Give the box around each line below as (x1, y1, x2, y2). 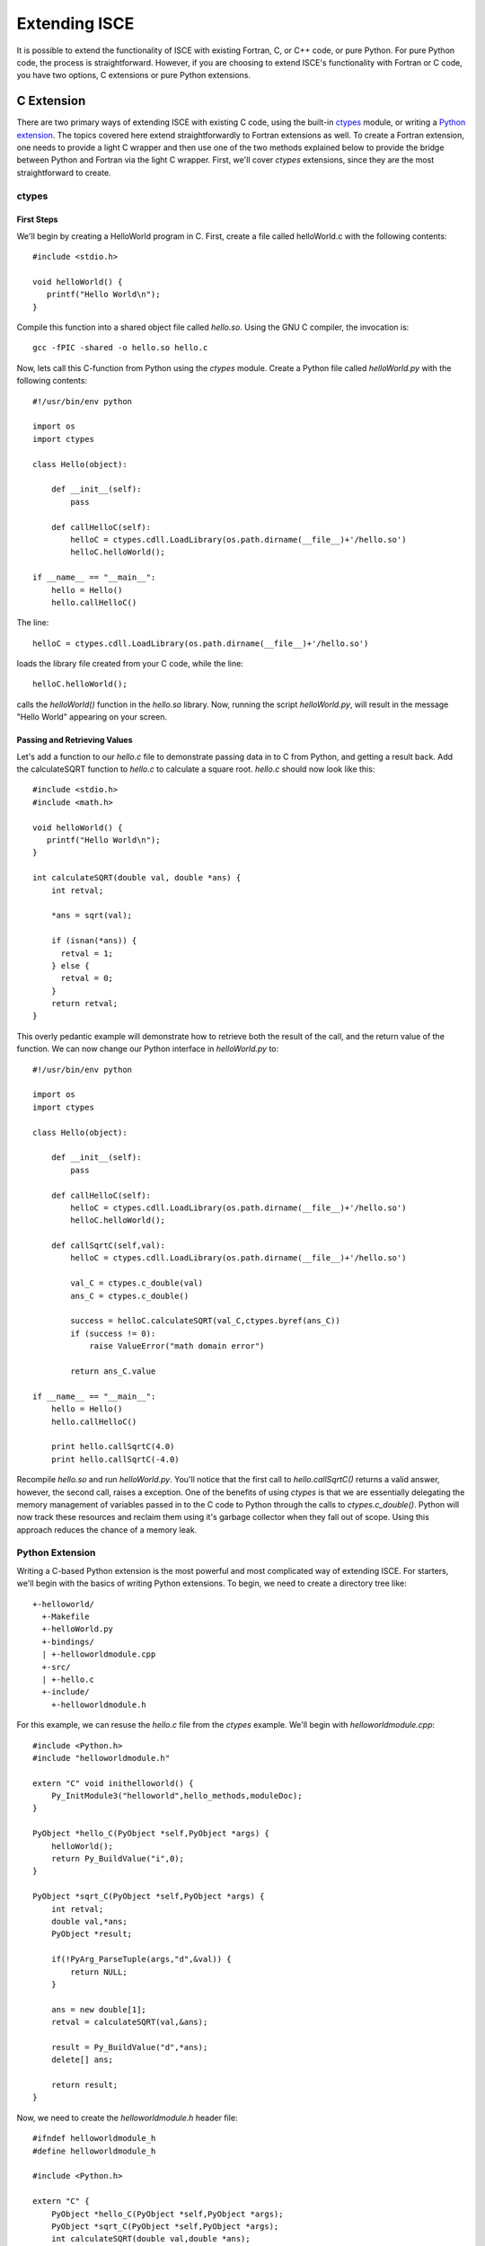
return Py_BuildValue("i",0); (50, 1853, 184, 1864)
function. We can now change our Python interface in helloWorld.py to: (16, 1043, 279, 1055)
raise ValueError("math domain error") (89, 1341, 265, 1351)
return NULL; (70, 1967, 128, 1976)
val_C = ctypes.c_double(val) (70, 1278, 204, 1288)
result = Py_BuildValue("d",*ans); (50, 2042, 208, 2052)
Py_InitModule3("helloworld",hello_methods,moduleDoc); (50, 1791, 303, 1801)
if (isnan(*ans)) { (50, 935, 137, 946)
